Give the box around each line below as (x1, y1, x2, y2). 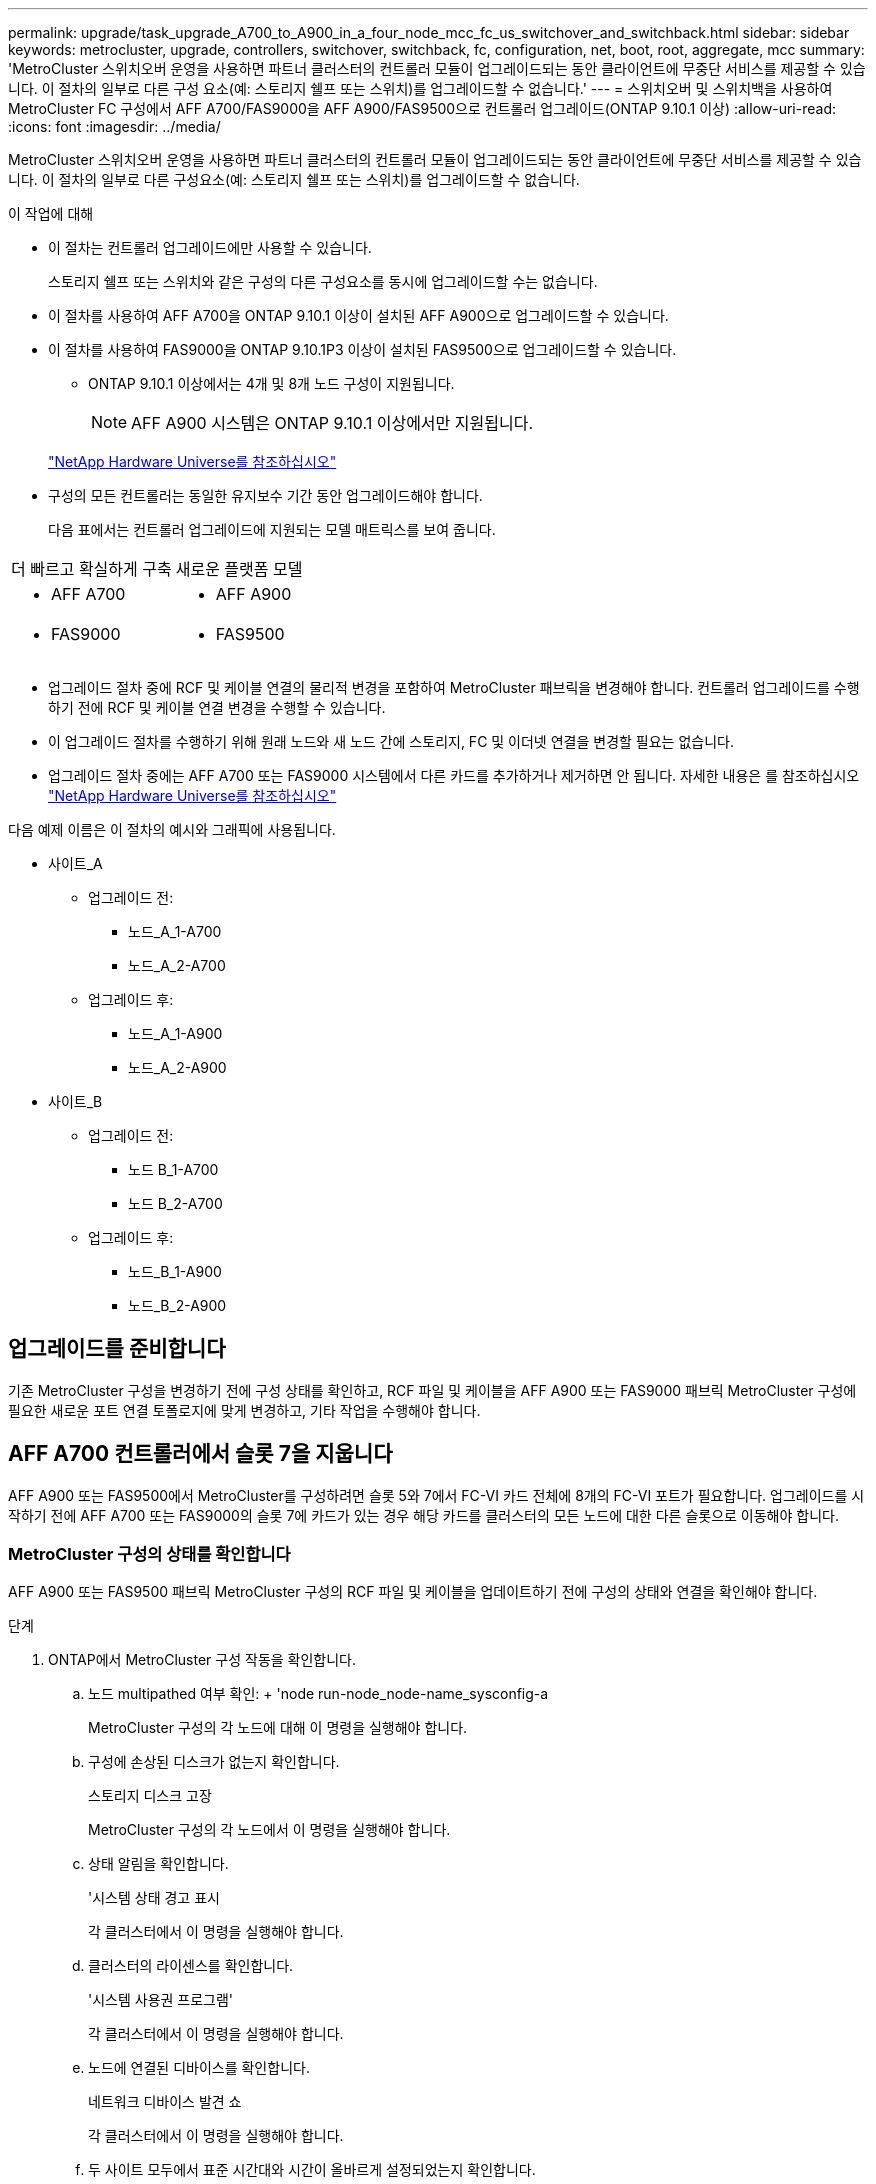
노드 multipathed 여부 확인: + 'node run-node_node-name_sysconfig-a (88, 1685, 549, 1703)
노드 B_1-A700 (128, 1161, 219, 1178)
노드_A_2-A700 (128, 957, 226, 974)
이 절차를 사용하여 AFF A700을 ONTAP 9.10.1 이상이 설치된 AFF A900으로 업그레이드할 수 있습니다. (48, 307, 669, 324)
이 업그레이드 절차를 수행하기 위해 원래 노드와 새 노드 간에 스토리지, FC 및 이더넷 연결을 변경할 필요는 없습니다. (48, 733, 734, 750)
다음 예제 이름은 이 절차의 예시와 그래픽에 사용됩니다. (8, 821, 336, 838)
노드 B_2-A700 (128, 1195, 223, 1212)
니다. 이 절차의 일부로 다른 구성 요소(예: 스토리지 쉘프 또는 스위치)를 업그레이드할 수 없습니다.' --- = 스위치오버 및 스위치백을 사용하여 (8, 80, 833, 97)
